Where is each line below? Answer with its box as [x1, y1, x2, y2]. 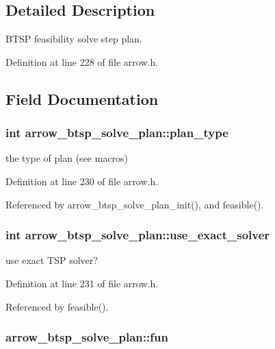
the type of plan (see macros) [5, 151, 129, 165]
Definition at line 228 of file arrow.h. [5, 54, 159, 69]
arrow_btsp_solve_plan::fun [5, 328, 168, 346]
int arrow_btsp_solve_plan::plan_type [5, 124, 228, 141]
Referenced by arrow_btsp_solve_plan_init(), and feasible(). [5, 197, 264, 211]
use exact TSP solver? [5, 253, 98, 267]
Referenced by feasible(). [5, 299, 109, 313]
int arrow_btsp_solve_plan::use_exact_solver [5, 226, 270, 243]
